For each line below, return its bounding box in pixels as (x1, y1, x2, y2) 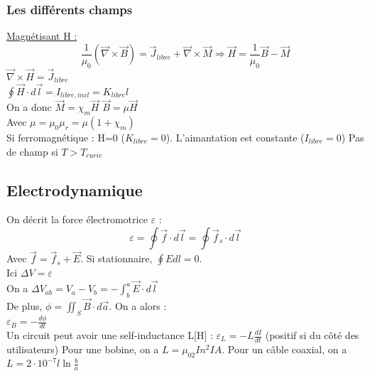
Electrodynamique (6, 178, 143, 200)
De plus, (6, 299, 43, 313)
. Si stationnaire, (80, 251, 153, 266)
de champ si (6, 144, 58, 159)
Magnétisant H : (6, 28, 77, 43)
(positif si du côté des (265, 328, 359, 342)
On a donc (6, 100, 52, 114)
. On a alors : (109, 299, 167, 313)
